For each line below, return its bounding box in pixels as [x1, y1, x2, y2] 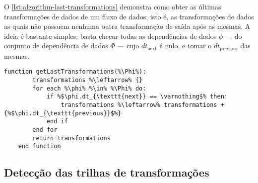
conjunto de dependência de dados [4, 40, 108, 51]
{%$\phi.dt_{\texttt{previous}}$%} [4, 109, 122, 117]
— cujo [117, 40, 139, 51]
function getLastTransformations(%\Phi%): [4, 68, 146, 76]
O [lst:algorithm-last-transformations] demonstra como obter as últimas [4, 1, 221, 11]
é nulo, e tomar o [159, 40, 212, 51]
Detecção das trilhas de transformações [4, 165, 209, 180]
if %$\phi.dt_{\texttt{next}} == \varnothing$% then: [46, 93, 228, 100]
